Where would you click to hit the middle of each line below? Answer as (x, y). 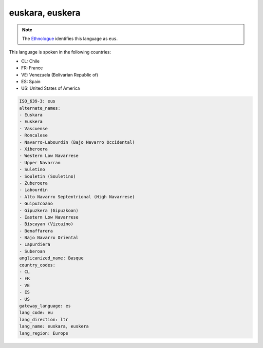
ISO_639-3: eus (37, 101)
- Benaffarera (36, 231)
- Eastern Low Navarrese (49, 217)
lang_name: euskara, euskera (54, 326)
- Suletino (32, 170)
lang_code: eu (36, 313)
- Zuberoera (34, 183)
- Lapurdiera (35, 244)
